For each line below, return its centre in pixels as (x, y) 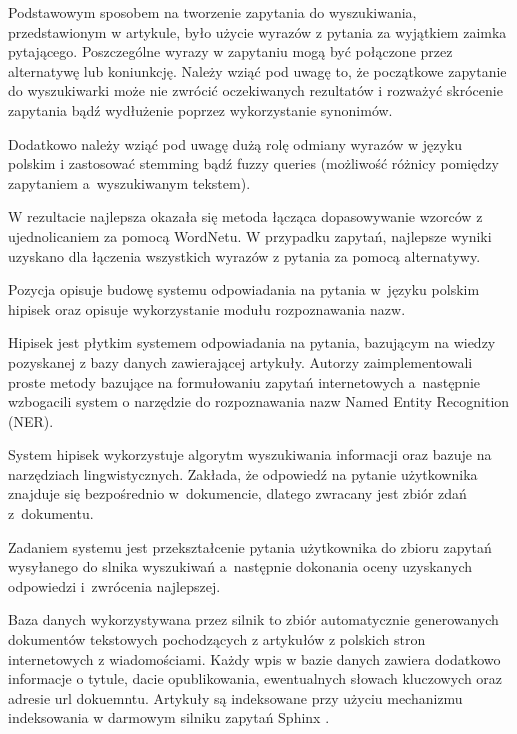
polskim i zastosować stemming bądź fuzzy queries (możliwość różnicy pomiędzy (253, 163)
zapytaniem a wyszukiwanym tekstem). (129, 182)
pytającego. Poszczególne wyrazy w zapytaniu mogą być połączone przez (230, 51)
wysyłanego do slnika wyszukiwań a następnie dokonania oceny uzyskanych (240, 566)
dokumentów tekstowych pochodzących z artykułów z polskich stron (217, 639)
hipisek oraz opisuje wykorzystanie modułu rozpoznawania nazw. (207, 308)
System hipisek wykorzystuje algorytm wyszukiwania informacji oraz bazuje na (250, 454)
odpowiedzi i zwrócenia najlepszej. (114, 585)
